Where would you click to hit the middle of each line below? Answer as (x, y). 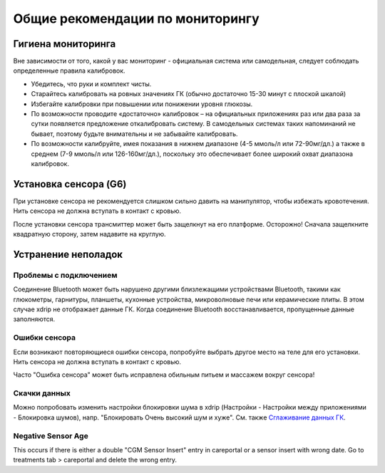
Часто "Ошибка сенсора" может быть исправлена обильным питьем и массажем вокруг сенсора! (164, 375)
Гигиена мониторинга (65, 44)
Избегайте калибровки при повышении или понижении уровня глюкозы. (142, 104)
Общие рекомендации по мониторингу (136, 19)
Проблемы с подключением (65, 275)
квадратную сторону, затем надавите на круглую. (90, 234)
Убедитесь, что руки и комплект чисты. (91, 84)
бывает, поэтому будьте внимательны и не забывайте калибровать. (134, 134)
